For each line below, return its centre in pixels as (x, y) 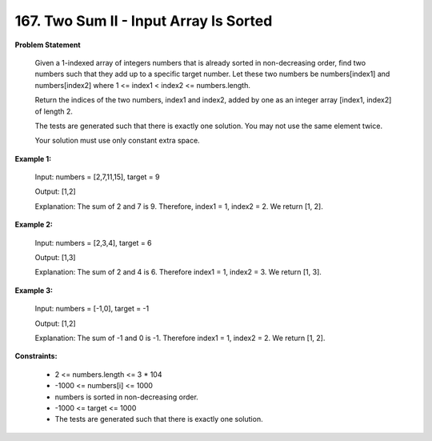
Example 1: (33, 158)
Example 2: (34, 225)
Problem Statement (48, 45)
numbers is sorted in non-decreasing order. (127, 397)
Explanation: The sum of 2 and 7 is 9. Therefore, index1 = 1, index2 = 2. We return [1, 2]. (179, 206)
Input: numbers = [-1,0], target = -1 (92, 309)
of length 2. (54, 111)
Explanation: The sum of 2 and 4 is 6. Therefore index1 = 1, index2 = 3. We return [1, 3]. (178, 272)
